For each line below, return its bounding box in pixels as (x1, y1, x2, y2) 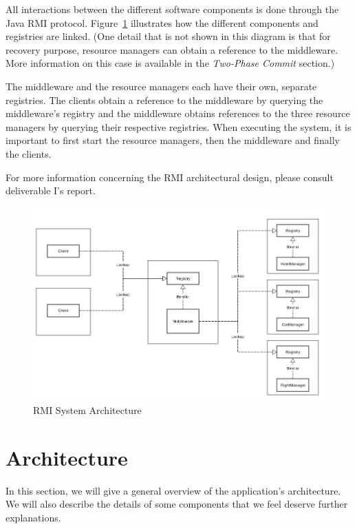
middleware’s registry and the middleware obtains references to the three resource (6, 106, 350, 121)
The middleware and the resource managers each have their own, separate (6, 79, 317, 93)
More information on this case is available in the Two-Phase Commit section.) (6, 56, 335, 70)
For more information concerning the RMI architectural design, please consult (6, 169, 334, 184)
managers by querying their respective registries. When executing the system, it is (6, 119, 351, 134)
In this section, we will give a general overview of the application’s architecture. (6, 483, 341, 497)
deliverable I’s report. (6, 183, 96, 198)
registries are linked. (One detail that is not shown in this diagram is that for (6, 29, 331, 43)
